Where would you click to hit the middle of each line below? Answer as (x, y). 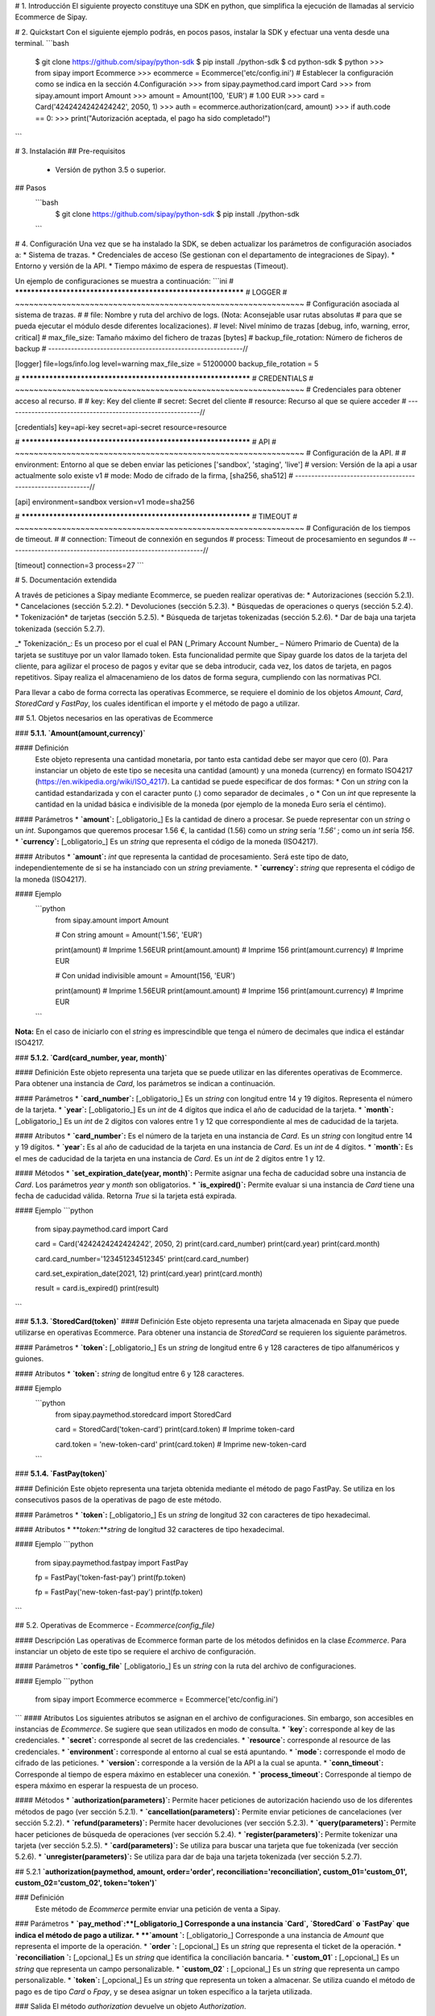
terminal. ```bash (42, 44)
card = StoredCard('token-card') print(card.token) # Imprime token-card (175, 1429)
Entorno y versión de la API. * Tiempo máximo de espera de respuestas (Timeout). (152, 266)
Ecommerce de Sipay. (51, 17)
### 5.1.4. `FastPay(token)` (61, 1474)
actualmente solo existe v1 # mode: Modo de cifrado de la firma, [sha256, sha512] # (154, 476)
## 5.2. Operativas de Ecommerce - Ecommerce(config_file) (115, 1626)
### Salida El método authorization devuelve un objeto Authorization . (130, 2006)
